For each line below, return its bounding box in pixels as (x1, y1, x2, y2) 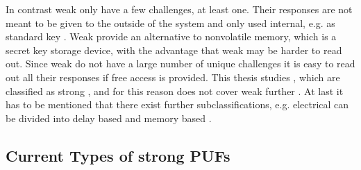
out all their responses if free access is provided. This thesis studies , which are (6, 69, 340, 84)
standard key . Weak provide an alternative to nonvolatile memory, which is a (6, 29, 337, 44)
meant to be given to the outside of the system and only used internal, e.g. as (6, 15, 335, 30)
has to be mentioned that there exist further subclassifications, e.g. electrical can (6, 97, 349, 112)
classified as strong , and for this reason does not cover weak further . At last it (6, 83, 344, 98)
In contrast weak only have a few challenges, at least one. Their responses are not (6, 2, 353, 16)
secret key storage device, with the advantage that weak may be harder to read (6, 42, 342, 57)
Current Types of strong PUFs (6, 144, 230, 166)
